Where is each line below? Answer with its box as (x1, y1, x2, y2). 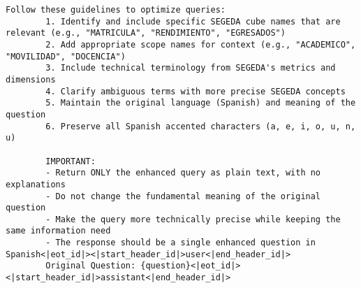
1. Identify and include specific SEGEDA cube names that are (45, 16, 341, 27)
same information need (6, 226, 111, 236)
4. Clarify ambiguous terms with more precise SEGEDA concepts (45, 86, 346, 96)
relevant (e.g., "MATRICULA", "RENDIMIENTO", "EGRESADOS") (6, 28, 286, 38)
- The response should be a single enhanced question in (45, 238, 316, 248)
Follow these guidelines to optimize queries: (6, 5, 226, 15)
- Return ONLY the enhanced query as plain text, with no (45, 168, 321, 178)
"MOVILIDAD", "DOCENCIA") (6, 51, 126, 62)
